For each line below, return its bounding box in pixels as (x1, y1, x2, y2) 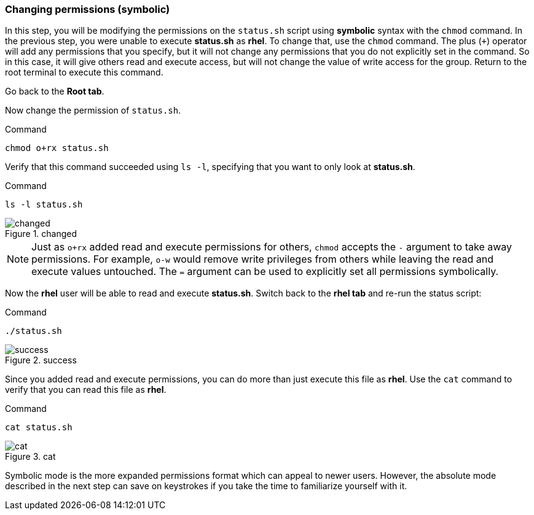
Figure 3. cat (5, 451, 56, 462)
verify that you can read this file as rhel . (5, 384, 167, 395)
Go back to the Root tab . (5, 86, 104, 97)
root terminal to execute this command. (5, 67, 163, 78)
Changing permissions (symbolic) (5, 3, 170, 15)
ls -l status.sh (5, 199, 83, 210)
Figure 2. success (5, 355, 77, 366)
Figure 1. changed (5, 228, 77, 239)
